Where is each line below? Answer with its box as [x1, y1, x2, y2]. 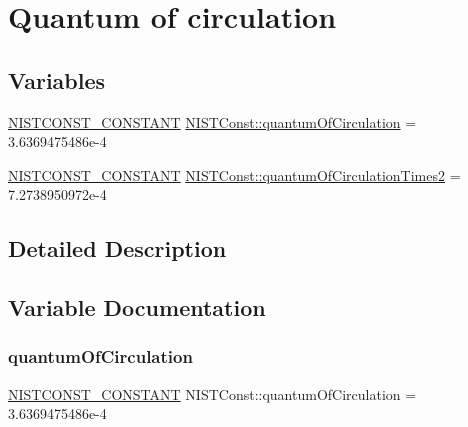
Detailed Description [8, 233, 227, 264]
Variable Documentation [8, 292, 266, 323]
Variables [8, 64, 106, 95]
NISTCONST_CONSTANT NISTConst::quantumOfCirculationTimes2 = [8, 164, 461, 185]
